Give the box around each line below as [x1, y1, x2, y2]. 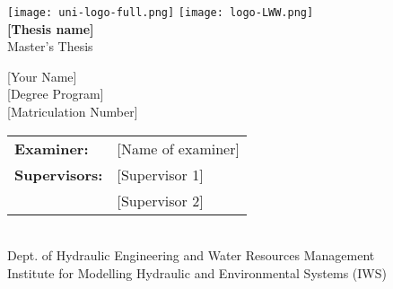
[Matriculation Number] [7, 102, 138, 121]
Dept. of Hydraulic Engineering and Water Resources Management [7, 246, 375, 265]
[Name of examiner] [117, 137, 240, 159]
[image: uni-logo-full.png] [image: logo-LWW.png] [7, 6, 314, 19]
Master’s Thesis [7, 37, 93, 56]
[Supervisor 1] [117, 163, 204, 185]
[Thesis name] [7, 19, 94, 38]
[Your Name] [7, 66, 77, 85]
